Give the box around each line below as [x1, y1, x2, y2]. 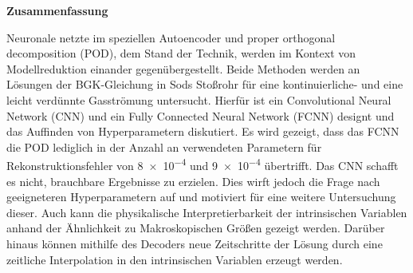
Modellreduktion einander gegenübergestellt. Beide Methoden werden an [6, 60, 360, 77]
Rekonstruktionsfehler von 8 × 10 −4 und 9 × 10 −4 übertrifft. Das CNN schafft [6, 155, 399, 173]
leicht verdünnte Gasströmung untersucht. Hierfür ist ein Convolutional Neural [6, 91, 391, 108]
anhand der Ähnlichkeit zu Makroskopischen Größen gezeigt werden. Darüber [6, 220, 385, 236]
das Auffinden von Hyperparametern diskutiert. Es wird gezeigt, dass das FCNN [6, 123, 399, 140]
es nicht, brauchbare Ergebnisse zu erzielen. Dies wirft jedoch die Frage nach [6, 172, 380, 189]
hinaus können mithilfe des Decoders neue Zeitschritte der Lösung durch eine [6, 235, 383, 251]
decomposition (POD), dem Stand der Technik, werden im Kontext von [6, 45, 356, 61]
